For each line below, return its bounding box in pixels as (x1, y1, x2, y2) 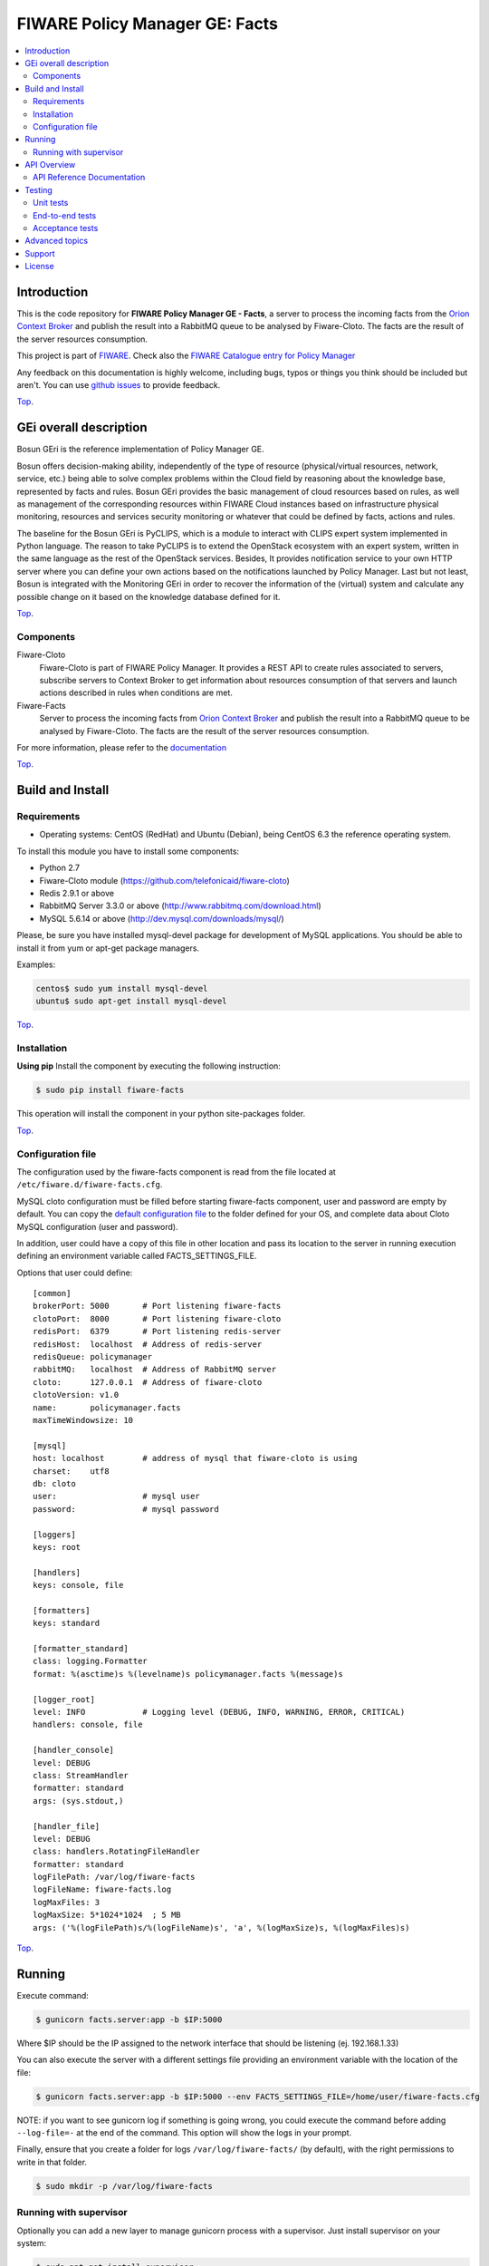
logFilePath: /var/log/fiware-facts (33, 1872, 196, 1883)
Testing (24, 184, 53, 195)
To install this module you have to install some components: (16, 846, 240, 857)
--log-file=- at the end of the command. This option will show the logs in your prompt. (16, 2127, 352, 2138)
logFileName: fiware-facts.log (33, 1884, 172, 1894)
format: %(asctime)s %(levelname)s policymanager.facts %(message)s (33, 1669, 343, 1679)
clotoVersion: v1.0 (33, 1390, 120, 1400)
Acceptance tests (33, 223, 99, 234)
